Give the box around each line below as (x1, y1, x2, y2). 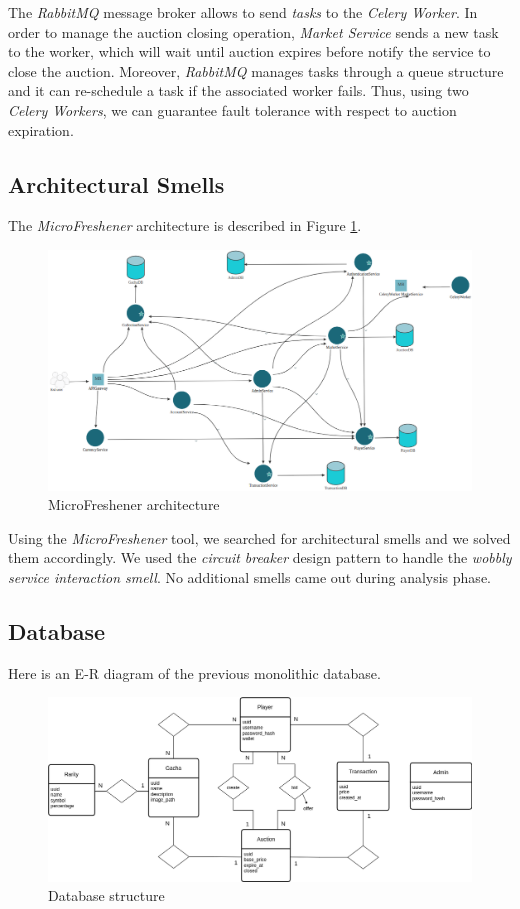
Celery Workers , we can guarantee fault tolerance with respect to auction (8, 99, 457, 120)
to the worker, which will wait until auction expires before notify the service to (8, 41, 491, 62)
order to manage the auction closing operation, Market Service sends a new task (8, 21, 499, 42)
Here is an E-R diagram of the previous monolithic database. (8, 662, 381, 683)
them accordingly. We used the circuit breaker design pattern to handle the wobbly (8, 547, 512, 568)
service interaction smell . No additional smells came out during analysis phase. (8, 566, 491, 587)
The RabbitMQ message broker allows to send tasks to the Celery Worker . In (8, 2, 478, 22)
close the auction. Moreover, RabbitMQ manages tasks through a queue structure (8, 60, 504, 81)
